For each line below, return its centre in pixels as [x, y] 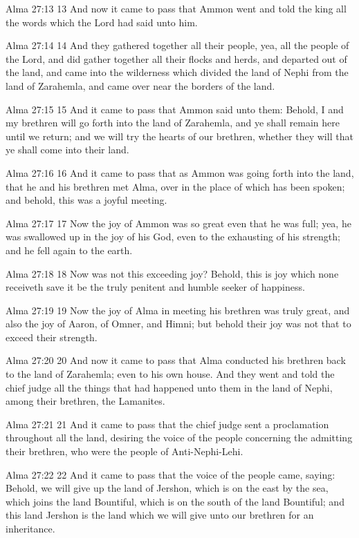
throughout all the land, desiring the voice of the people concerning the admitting [179, 438]
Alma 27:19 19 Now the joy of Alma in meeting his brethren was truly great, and [178, 310]
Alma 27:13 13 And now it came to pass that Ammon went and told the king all [176, 8]
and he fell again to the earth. [69, 250]
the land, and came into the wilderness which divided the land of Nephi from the [177, 72]
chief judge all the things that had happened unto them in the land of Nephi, [169, 387]
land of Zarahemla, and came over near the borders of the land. [140, 85]
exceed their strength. [52, 337]
